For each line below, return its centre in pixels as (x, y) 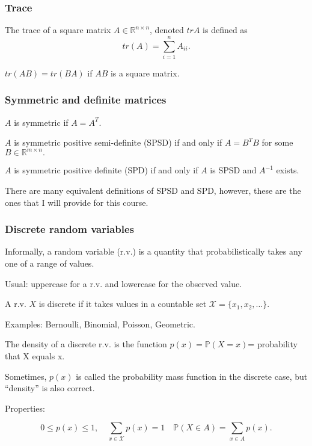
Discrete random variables (70, 229)
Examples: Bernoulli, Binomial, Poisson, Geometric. (100, 324)
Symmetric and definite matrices (86, 100)
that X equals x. (35, 356)
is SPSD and (233, 170)
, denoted (167, 30)
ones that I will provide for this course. (77, 202)
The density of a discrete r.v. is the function (86, 344)
